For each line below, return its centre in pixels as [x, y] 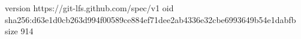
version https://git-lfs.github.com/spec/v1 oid [89, 8]
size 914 [19, 31]
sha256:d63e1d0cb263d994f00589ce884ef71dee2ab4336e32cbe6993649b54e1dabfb [150, 19]
